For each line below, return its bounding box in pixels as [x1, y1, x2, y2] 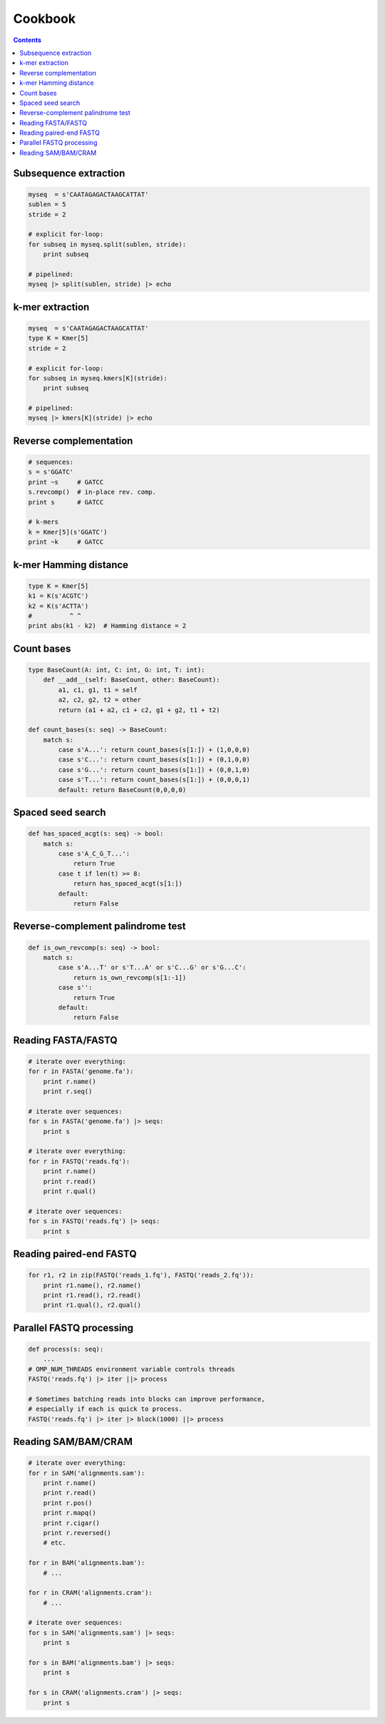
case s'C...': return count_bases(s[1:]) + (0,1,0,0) [58, 756, 250, 764]
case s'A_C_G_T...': [58, 850, 130, 858]
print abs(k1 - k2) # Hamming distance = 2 [28, 622, 187, 630]
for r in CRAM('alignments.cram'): [28, 1588, 153, 1597]
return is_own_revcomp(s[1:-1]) [73, 973, 187, 981]
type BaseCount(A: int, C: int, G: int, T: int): [28, 666, 205, 674]
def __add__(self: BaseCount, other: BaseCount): [43, 676, 220, 684]
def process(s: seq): [28, 1345, 104, 1353]
